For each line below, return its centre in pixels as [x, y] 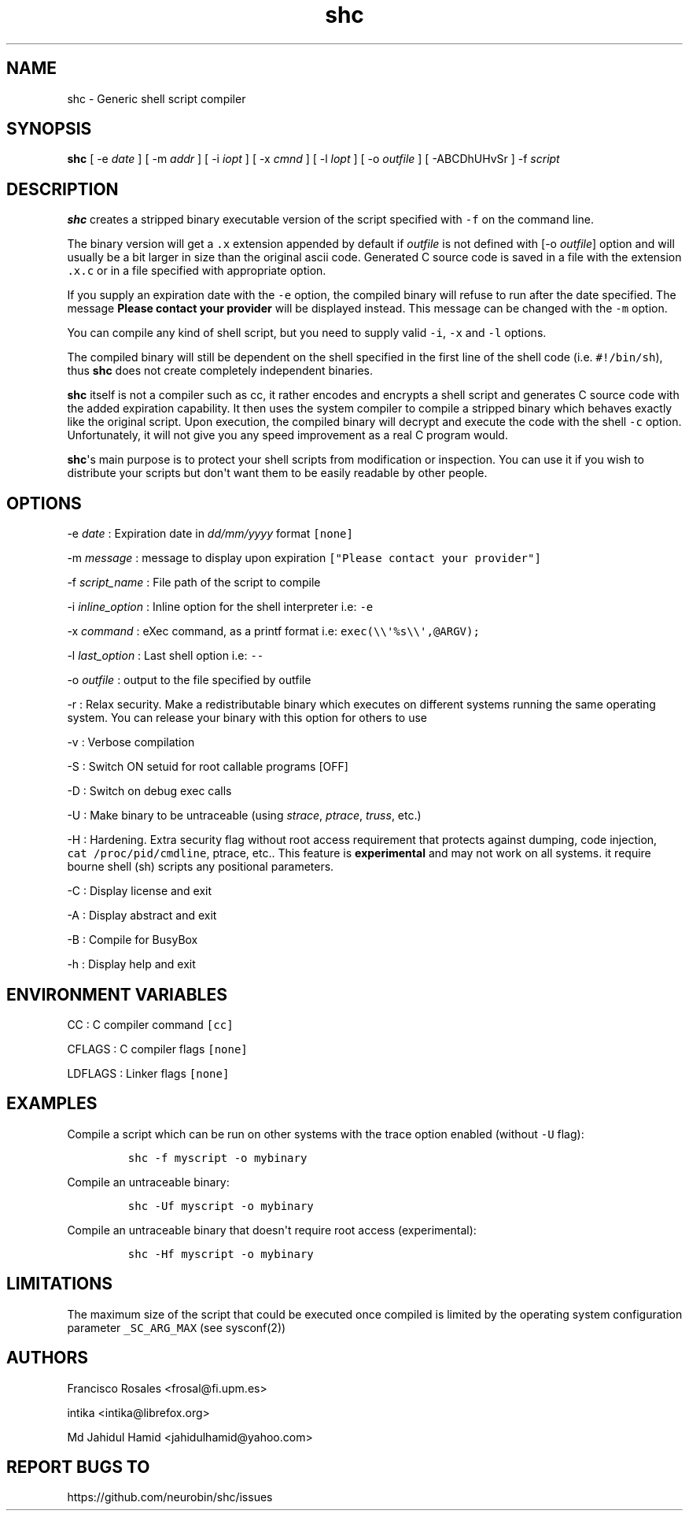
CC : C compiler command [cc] [150, 1024]
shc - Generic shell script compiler [157, 98]
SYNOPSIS [49, 129]
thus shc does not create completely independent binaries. [220, 371]
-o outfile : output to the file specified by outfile [189, 680]
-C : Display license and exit [140, 891]
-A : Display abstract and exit [142, 916]
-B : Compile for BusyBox [133, 940]
